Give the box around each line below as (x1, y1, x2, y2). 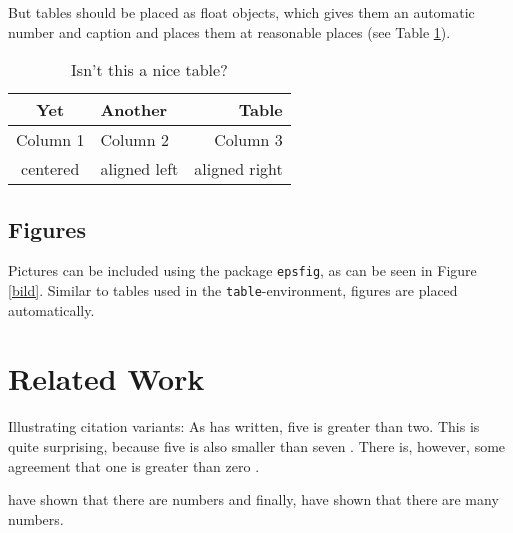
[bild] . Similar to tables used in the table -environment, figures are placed (8, 280, 458, 301)
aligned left (100, 157, 179, 181)
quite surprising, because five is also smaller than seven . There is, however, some (8, 436, 506, 457)
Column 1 (16, 128, 85, 152)
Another (100, 98, 168, 122)
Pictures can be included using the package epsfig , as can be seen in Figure (8, 260, 477, 281)
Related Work (8, 358, 205, 399)
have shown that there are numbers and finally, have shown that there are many (8, 489, 499, 510)
